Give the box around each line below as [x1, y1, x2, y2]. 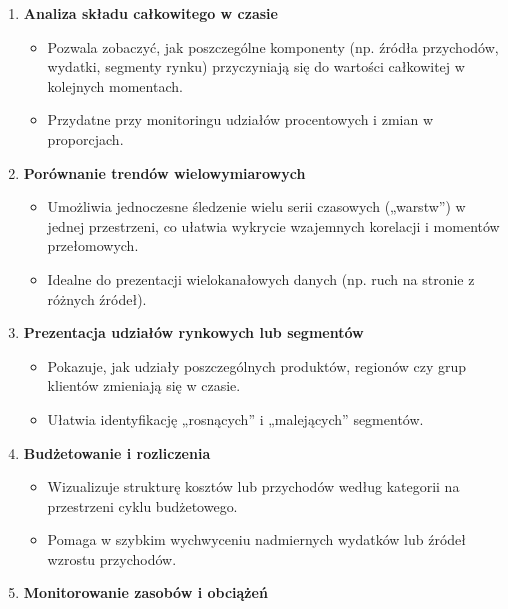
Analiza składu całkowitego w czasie [23, 3, 278, 23]
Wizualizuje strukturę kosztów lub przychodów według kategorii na [47, 476, 460, 497]
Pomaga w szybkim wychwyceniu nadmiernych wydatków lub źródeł [47, 529, 467, 550]
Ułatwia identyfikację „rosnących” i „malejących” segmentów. [47, 408, 424, 429]
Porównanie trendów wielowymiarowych [23, 162, 306, 183]
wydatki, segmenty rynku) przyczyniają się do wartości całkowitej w [47, 56, 465, 77]
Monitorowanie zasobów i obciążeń [23, 582, 268, 603]
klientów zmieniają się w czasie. [47, 375, 241, 396]
